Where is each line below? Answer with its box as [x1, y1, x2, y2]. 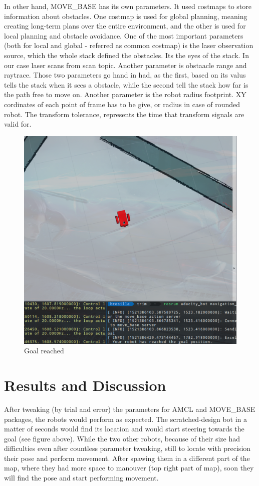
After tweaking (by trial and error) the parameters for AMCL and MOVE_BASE [4, 403, 255, 414]
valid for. [4, 119, 32, 129]
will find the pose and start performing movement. [4, 472, 159, 483]
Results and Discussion [4, 374, 166, 395]
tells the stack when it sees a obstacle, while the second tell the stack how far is [4, 79, 248, 90]
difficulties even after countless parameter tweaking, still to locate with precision [4, 443, 251, 453]
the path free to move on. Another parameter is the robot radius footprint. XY [4, 89, 246, 100]
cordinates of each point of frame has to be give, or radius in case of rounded [4, 99, 240, 109]
